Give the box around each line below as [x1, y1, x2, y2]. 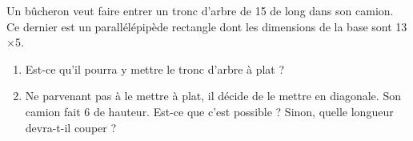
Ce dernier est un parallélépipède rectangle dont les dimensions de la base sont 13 [6, 18, 407, 34]
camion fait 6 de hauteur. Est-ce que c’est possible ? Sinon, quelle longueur [25, 103, 394, 119]
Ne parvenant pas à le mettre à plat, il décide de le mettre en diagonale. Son [25, 87, 401, 104]
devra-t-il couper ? [25, 119, 117, 135]
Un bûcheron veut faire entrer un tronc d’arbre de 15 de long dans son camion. [6, 2, 394, 18]
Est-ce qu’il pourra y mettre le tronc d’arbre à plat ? [25, 60, 285, 77]
